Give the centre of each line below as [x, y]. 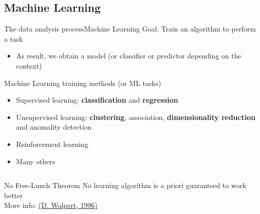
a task [14, 38]
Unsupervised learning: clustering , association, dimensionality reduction [136, 117]
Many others [36, 161]
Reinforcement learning [52, 144]
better [13, 195]
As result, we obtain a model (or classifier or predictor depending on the [128, 56]
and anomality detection [54, 127]
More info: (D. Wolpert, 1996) [51, 205]
